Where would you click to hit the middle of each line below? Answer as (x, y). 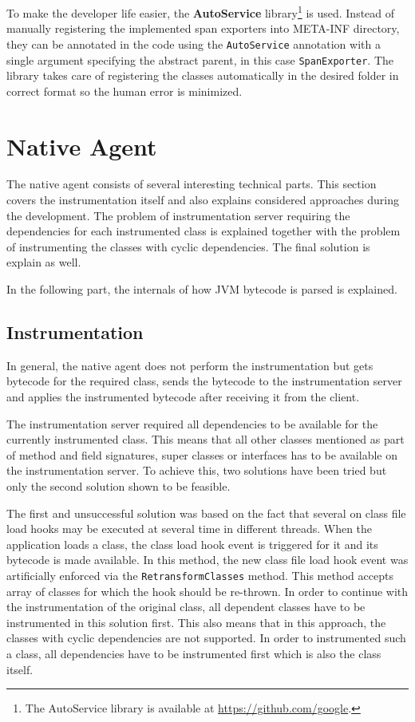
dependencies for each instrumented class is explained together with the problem (204, 231)
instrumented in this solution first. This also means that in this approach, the (196, 622)
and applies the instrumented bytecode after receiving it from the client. (183, 397)
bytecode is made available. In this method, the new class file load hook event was (207, 560)
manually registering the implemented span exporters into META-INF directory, (203, 28)
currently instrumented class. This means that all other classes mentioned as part (206, 439)
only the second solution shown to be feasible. (119, 485)
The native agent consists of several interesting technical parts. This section (192, 184)
